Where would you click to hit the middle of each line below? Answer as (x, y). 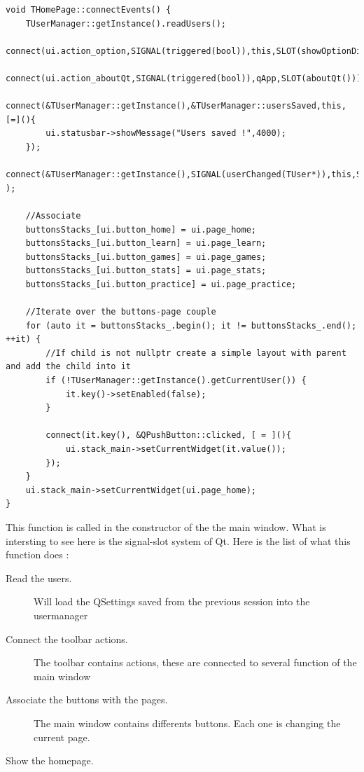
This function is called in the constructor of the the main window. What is (166, 526)
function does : (37, 554)
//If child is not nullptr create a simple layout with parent (196, 353)
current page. (62, 737)
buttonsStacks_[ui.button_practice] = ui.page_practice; (161, 284)
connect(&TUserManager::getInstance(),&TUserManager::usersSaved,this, (176, 106)
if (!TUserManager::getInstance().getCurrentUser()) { (176, 381)
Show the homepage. (50, 760)
